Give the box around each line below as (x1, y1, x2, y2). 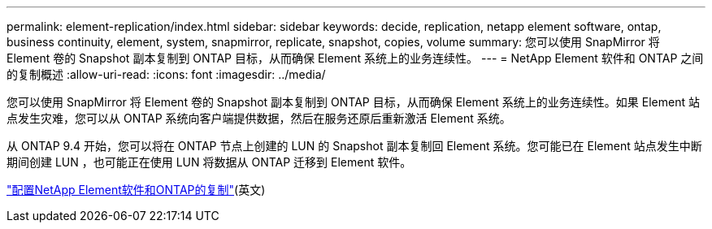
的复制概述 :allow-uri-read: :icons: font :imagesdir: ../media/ (7, 67, 326, 81)
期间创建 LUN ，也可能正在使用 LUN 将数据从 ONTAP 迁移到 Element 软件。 (7, 155, 412, 169)
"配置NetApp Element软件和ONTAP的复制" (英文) (7, 183, 266, 197)
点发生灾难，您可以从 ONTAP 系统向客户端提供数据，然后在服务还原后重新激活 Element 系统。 (7, 111, 511, 125)
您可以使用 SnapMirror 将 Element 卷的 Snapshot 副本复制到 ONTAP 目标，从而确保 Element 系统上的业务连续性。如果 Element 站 (7, 95, 700, 109)
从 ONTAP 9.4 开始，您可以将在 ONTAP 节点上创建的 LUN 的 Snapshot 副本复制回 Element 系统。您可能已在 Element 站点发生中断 (7, 139, 702, 153)
